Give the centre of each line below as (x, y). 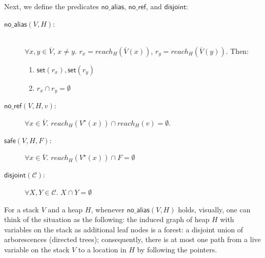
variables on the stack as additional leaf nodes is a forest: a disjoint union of (124, 229)
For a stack (22, 209)
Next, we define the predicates (52, 6)
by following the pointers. (177, 249)
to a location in (102, 249)
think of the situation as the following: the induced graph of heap (107, 219)
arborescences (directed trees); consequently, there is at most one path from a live (132, 239)
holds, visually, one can (214, 209)
